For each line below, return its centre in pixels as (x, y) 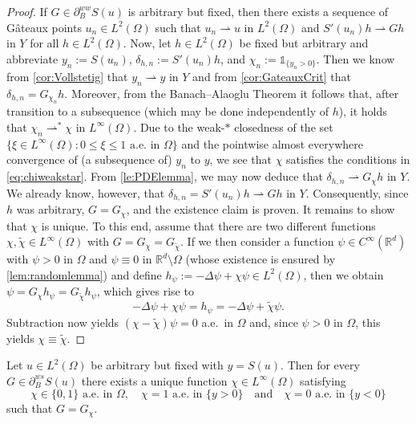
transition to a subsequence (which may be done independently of (168, 111)
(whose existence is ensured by (261, 259)
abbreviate (32, 58)
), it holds (363, 111)
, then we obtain (343, 274)
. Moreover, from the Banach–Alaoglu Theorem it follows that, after (232, 93)
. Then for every (320, 365)
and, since (274, 322)
